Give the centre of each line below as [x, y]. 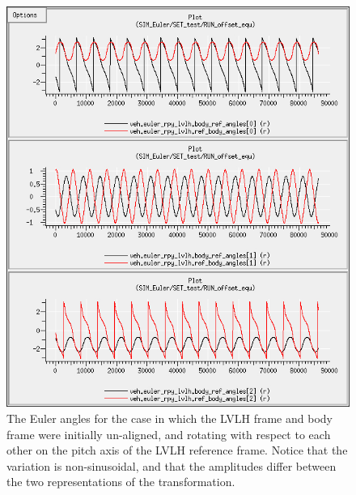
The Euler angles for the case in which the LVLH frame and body [170, 418]
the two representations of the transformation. [121, 482]
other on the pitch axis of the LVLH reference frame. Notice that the [177, 450]
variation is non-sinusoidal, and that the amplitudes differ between [172, 465]
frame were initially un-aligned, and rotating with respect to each [169, 434]
